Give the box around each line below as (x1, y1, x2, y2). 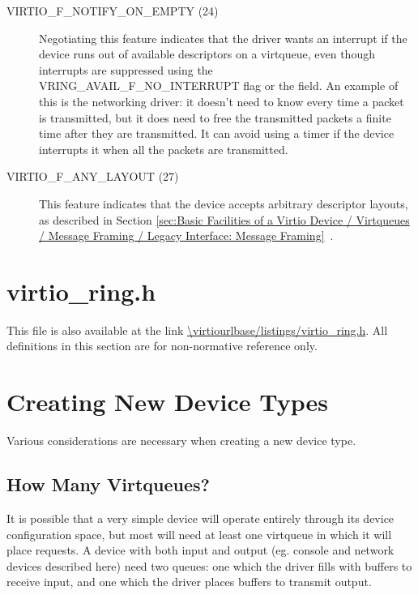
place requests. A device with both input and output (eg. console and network (6, 541, 395, 559)
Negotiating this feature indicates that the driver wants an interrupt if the (39, 29, 407, 46)
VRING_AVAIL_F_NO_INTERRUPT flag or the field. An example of (39, 77, 399, 94)
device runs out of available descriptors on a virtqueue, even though (39, 45, 375, 62)
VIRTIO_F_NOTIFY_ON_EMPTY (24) (6, 2, 219, 19)
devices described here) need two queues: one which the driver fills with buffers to (6, 557, 412, 574)
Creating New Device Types (6, 385, 328, 418)
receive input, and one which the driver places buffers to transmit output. (6, 573, 372, 590)
